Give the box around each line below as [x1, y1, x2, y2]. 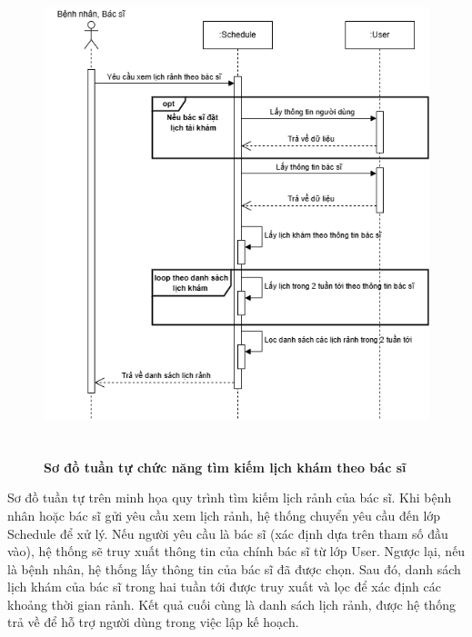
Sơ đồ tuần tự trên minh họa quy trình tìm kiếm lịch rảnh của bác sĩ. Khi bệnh [7, 488, 452, 507]
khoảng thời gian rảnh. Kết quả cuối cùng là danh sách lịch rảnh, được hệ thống [7, 594, 456, 613]
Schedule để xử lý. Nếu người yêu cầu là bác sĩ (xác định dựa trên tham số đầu [7, 523, 448, 542]
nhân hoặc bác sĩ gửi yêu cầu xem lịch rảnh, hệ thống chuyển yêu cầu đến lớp [7, 505, 441, 524]
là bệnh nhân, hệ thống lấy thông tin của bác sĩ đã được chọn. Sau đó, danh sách [7, 559, 461, 578]
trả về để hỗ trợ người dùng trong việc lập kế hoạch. [7, 612, 299, 632]
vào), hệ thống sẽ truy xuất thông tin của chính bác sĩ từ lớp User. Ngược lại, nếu [7, 542, 466, 561]
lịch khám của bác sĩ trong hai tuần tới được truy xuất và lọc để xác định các [7, 577, 441, 596]
